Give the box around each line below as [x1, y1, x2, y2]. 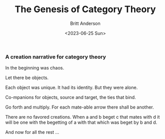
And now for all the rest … [5, 129, 59, 135]
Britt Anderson [70, 20, 101, 26]
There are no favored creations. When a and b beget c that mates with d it [5, 114, 160, 120]
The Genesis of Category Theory [14, 4, 156, 15]
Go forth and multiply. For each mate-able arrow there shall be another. [5, 104, 154, 110]
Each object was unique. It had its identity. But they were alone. [5, 85, 138, 91]
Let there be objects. [5, 75, 49, 81]
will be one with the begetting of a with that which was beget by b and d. [5, 119, 157, 125]
